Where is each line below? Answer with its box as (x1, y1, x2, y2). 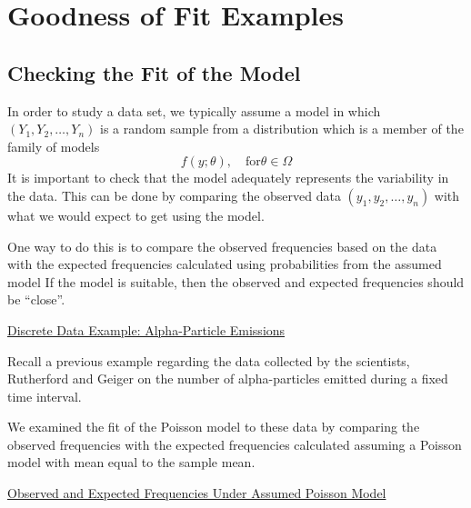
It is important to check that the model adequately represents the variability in (7, 168, 449, 187)
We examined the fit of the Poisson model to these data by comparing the (7, 417, 420, 436)
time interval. (7, 386, 82, 405)
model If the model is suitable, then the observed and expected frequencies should (7, 272, 465, 291)
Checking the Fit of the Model (7, 58, 301, 86)
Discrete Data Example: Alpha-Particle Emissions (7, 320, 286, 339)
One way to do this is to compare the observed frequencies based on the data (7, 236, 437, 255)
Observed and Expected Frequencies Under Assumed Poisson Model (7, 483, 386, 503)
